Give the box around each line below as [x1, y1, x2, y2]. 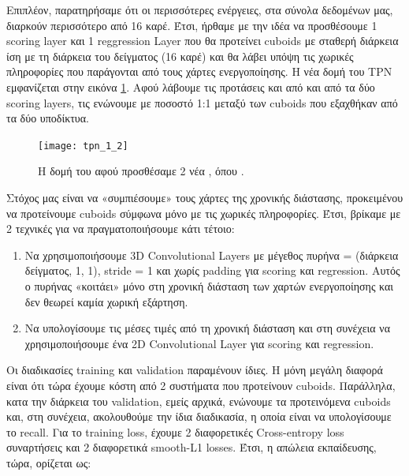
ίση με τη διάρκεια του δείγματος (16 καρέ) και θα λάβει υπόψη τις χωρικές [6, 47, 354, 64]
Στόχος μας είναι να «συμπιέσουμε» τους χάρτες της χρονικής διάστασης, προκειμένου [6, 189, 403, 205]
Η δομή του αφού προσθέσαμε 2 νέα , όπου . [38, 163, 244, 179]
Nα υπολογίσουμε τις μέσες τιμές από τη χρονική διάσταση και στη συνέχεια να [24, 320, 390, 336]
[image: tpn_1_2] [38, 140, 128, 152]
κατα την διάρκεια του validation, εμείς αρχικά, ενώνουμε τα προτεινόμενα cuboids [6, 392, 391, 409]
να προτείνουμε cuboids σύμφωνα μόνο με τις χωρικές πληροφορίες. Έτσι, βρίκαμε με [6, 204, 401, 221]
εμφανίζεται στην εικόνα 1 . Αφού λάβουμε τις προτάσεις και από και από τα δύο [6, 78, 375, 95]
